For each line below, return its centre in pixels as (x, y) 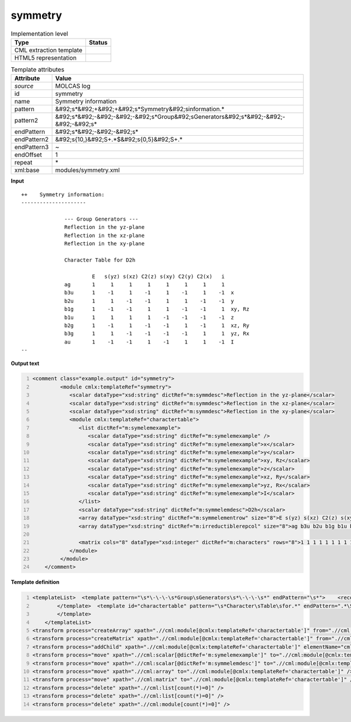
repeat (23, 163)
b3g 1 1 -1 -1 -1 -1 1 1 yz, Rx (157, 334)
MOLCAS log (73, 86)
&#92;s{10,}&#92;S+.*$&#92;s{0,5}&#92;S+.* (119, 139)
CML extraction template (48, 50)
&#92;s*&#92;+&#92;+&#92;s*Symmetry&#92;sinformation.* (140, 109)
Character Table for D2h (100, 260)
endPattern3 (32, 147)
